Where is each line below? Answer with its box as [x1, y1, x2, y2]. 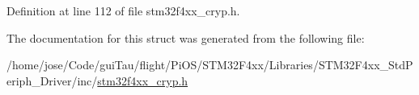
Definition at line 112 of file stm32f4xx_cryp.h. [6, 2, 240, 19]
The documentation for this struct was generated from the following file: [6, 29, 365, 46]
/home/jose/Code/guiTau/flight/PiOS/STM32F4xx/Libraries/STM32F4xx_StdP [6, 56, 413, 73]
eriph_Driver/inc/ [6, 72, 98, 89]
